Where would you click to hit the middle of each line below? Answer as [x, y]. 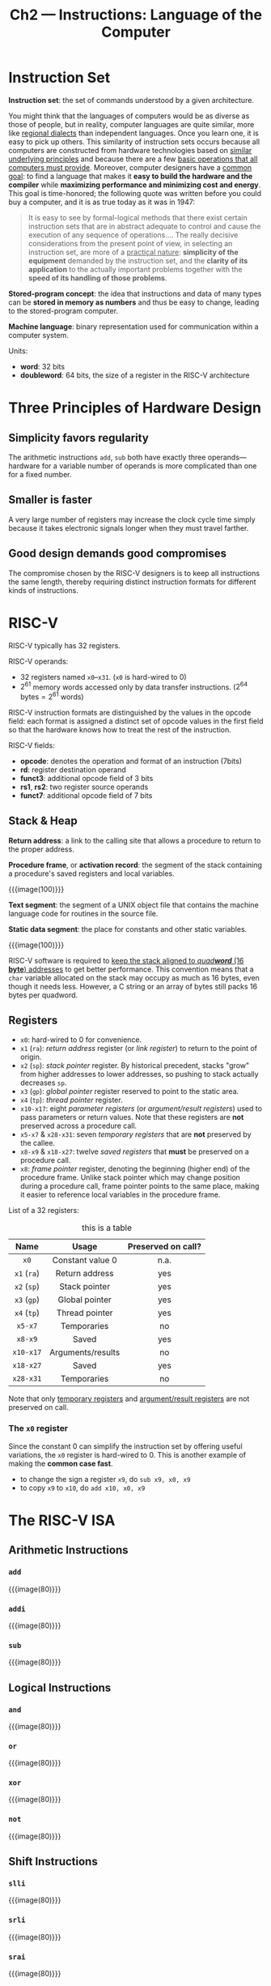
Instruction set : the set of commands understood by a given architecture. [131, 100]
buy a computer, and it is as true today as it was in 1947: [102, 202]
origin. [31, 1057]
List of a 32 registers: [44, 1211]
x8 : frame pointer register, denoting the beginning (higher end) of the [135, 1169]
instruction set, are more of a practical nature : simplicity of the [133, 252]
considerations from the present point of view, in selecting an [130, 243]
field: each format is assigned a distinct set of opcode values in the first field [136, 721]
